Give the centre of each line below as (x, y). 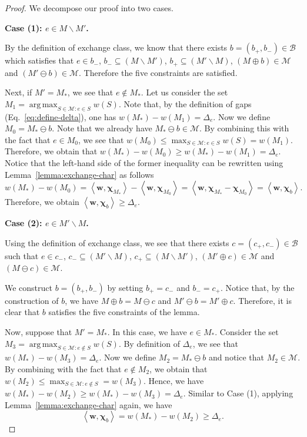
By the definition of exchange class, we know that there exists (116, 47)
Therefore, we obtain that (51, 151)
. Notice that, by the (257, 287)
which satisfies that (39, 60)
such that (22, 255)
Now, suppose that (39, 332)
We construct (29, 287)
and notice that (236, 357)
